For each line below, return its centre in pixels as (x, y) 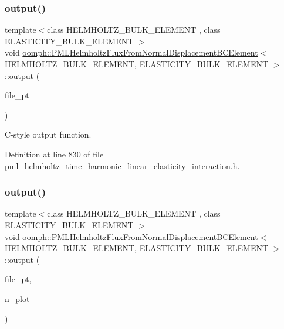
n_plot (17, 298)
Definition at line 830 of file (54, 154)
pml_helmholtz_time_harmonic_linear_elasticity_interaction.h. (122, 165)
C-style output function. (48, 134)
